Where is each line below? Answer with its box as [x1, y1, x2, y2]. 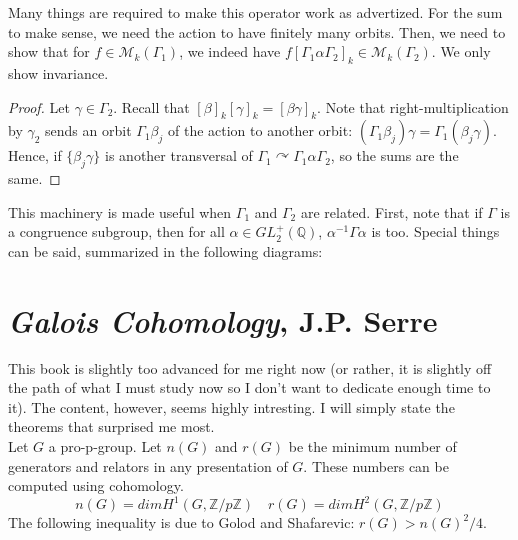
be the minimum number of [288, 436, 457, 457]
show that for [8, 41, 90, 62]
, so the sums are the [330, 145, 459, 166]
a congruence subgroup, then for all [8, 221, 225, 242]
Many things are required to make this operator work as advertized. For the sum [8, 2, 503, 22]
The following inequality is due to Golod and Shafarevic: [8, 512, 355, 533]
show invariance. [8, 62, 109, 83]
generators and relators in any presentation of [8, 455, 288, 476]
